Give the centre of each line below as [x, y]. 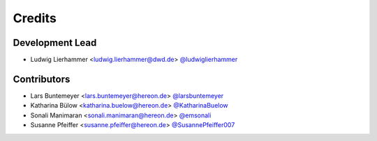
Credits [35, 18]
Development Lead [55, 43]
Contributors [42, 79]
